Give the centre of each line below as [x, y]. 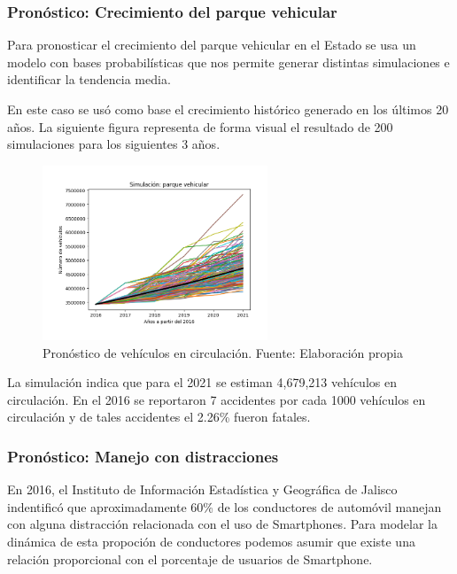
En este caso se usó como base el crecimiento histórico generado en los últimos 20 [228, 109]
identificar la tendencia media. [89, 79]
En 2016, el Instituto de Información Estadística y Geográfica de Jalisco [202, 489]
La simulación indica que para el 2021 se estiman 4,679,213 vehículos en [202, 382]
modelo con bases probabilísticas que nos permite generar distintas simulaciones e [228, 62]
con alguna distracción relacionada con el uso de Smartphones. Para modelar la [222, 524]
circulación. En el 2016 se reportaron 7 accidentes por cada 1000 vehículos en [217, 399]
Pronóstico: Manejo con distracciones [143, 456]
